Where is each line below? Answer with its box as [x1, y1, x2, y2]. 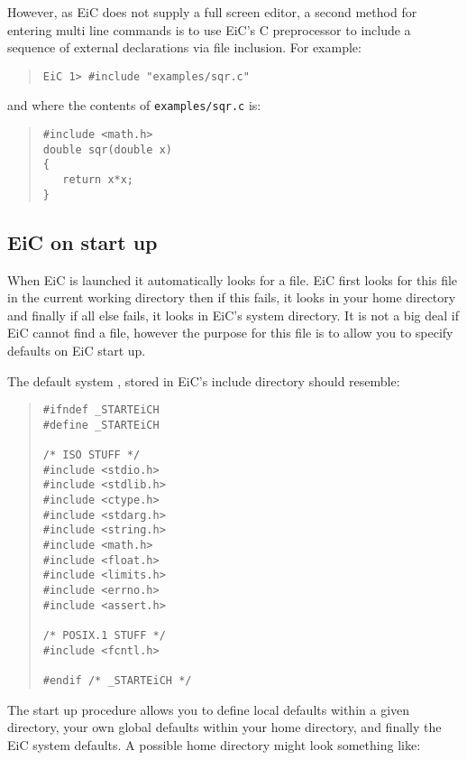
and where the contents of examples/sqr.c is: [7, 96, 261, 115]
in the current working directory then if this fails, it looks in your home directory [7, 288, 456, 307]
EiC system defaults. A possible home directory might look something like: [7, 735, 421, 754]
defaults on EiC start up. [7, 340, 146, 359]
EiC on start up [7, 227, 158, 255]
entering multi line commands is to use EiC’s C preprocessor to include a [7, 20, 411, 39]
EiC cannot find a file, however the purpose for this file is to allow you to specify [7, 323, 453, 342]
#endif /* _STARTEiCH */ [42, 673, 192, 687]
